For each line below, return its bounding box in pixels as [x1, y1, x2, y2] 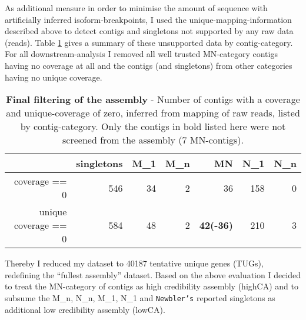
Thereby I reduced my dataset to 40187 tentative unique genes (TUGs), [5, 257, 264, 269]
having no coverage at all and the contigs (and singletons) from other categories [5, 59, 292, 71]
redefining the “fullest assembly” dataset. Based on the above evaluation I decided [5, 268, 301, 281]
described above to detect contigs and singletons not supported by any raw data [5, 25, 294, 37]
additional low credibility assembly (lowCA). [5, 303, 165, 315]
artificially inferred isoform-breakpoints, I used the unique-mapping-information [5, 13, 292, 25]
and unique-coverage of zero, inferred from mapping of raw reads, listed [6, 106, 300, 120]
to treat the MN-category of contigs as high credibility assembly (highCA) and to [5, 280, 298, 292]
